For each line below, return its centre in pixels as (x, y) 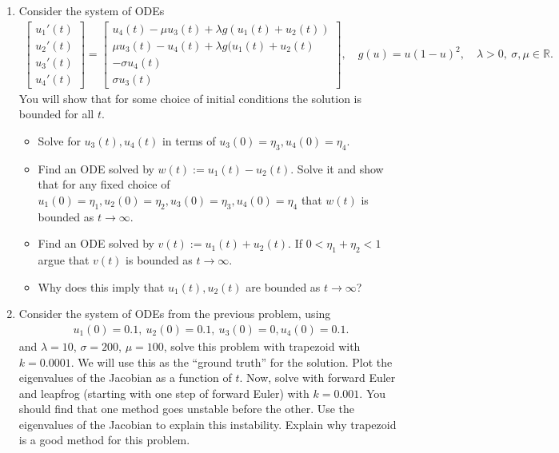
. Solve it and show (337, 168)
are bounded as (283, 286)
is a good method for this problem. (104, 440)
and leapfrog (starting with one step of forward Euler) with (164, 393)
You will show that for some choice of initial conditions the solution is (190, 98)
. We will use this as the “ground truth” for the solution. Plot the (232, 362)
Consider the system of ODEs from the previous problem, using (175, 314)
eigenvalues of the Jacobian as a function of (125, 377)
